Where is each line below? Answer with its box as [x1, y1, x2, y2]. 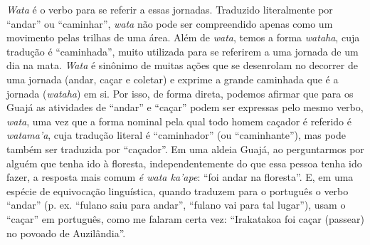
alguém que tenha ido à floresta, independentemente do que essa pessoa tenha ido [6, 155, 362, 170]
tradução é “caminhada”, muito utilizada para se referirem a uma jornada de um [6, 43, 359, 58]
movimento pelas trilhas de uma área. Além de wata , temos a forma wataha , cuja [6, 30, 360, 45]
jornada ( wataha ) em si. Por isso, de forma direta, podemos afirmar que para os [6, 85, 354, 100]
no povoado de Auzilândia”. [6, 225, 126, 240]
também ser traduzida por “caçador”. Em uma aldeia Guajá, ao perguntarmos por [6, 141, 364, 156]
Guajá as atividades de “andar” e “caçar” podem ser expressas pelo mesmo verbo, [6, 100, 364, 115]
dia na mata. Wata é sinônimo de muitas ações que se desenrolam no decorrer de [6, 58, 358, 73]
